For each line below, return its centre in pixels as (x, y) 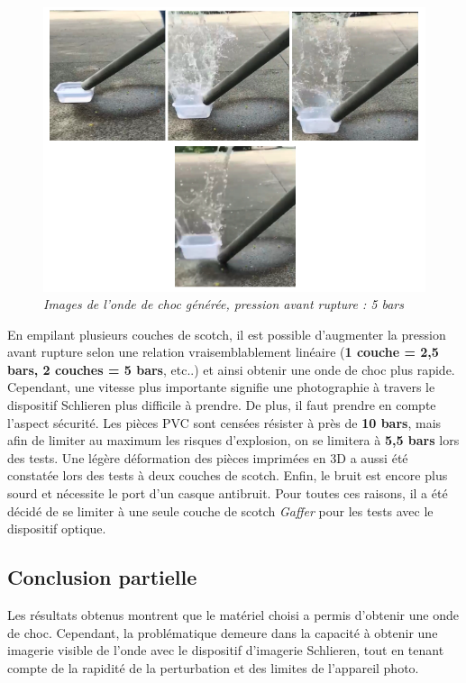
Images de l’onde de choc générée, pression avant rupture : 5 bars (224, 304)
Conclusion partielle (102, 577)
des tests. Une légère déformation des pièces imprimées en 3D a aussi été (208, 457)
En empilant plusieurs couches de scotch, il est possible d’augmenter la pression (227, 334)
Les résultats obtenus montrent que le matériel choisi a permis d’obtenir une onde (233, 615)
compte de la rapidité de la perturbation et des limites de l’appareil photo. (213, 667)
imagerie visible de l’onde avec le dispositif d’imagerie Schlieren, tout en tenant (226, 650)
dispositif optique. (57, 528)
